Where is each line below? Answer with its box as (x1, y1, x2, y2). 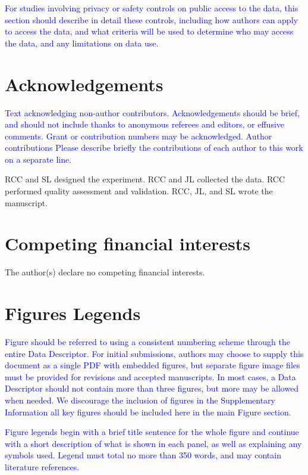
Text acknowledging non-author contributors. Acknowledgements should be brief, (5, 106, 300, 119)
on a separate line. (5, 153, 72, 165)
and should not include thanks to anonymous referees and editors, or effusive (5, 118, 285, 131)
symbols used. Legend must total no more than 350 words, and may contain (5, 449, 281, 461)
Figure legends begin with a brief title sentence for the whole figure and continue (5, 426, 299, 438)
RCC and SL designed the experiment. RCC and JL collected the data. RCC (5, 173, 285, 185)
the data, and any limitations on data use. (5, 36, 159, 49)
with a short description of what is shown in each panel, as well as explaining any (5, 437, 302, 449)
